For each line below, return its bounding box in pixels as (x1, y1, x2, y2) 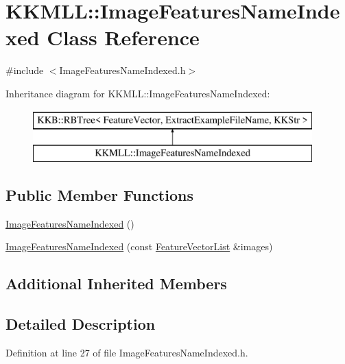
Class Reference (47, 23, 200, 51)
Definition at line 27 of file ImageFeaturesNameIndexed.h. (5, 345, 248, 360)
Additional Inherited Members (5, 273, 227, 294)
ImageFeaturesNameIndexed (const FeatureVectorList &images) (5, 239, 273, 254)
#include (5, 63, 44, 77)
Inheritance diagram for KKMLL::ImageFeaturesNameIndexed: (5, 86, 270, 100)
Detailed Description (5, 313, 156, 335)
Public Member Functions (5, 184, 193, 206)
